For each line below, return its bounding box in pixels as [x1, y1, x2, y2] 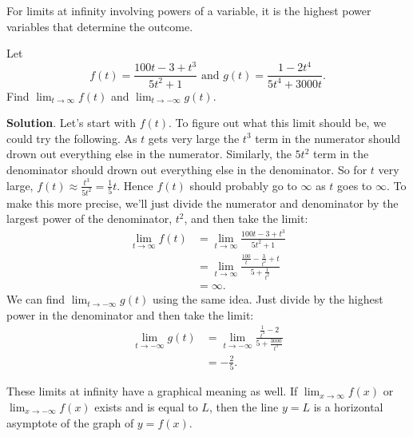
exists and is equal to [94, 398, 198, 415]
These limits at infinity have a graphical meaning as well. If [6, 383, 298, 399]
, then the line [208, 398, 279, 415]
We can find [6, 291, 66, 308]
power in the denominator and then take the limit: [6, 306, 254, 323]
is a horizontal [313, 398, 383, 415]
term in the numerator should [255, 129, 401, 146]
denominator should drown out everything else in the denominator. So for [6, 161, 367, 178]
